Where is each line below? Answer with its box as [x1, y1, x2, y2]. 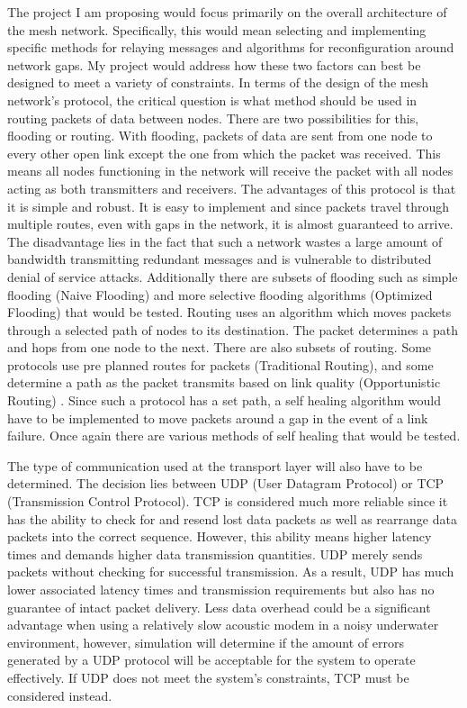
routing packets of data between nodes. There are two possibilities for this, [7, 108, 419, 127]
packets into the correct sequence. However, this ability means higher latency [7, 527, 432, 546]
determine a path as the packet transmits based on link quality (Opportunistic [7, 373, 441, 392]
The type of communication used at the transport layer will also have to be [7, 456, 423, 475]
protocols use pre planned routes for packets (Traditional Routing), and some [7, 355, 434, 374]
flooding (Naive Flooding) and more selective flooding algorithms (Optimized [7, 285, 433, 304]
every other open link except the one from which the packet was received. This [7, 143, 441, 162]
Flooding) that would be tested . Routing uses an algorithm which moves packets [7, 303, 452, 322]
